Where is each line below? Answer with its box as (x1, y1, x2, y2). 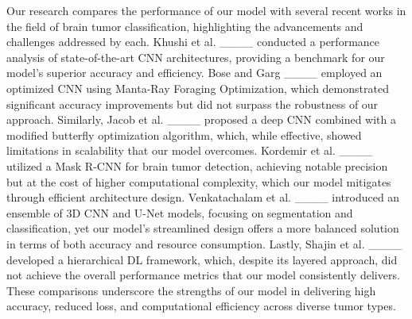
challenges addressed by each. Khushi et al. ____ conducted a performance (6, 33, 380, 50)
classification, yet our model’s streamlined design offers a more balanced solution (6, 220, 399, 236)
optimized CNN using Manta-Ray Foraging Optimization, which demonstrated (6, 79, 389, 96)
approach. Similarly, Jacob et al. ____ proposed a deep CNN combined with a (6, 111, 397, 128)
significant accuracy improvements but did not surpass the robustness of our (6, 95, 379, 112)
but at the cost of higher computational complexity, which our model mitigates (6, 173, 391, 190)
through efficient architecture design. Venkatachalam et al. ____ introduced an (6, 189, 400, 206)
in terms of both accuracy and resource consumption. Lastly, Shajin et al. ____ (6, 235, 402, 252)
